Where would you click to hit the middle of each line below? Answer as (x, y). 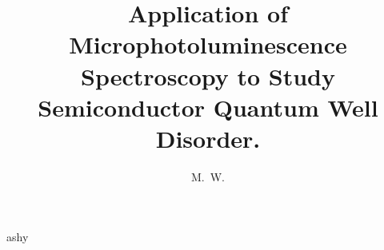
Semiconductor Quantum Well (208, 107)
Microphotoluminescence (208, 44)
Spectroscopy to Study (208, 75)
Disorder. (208, 138)
